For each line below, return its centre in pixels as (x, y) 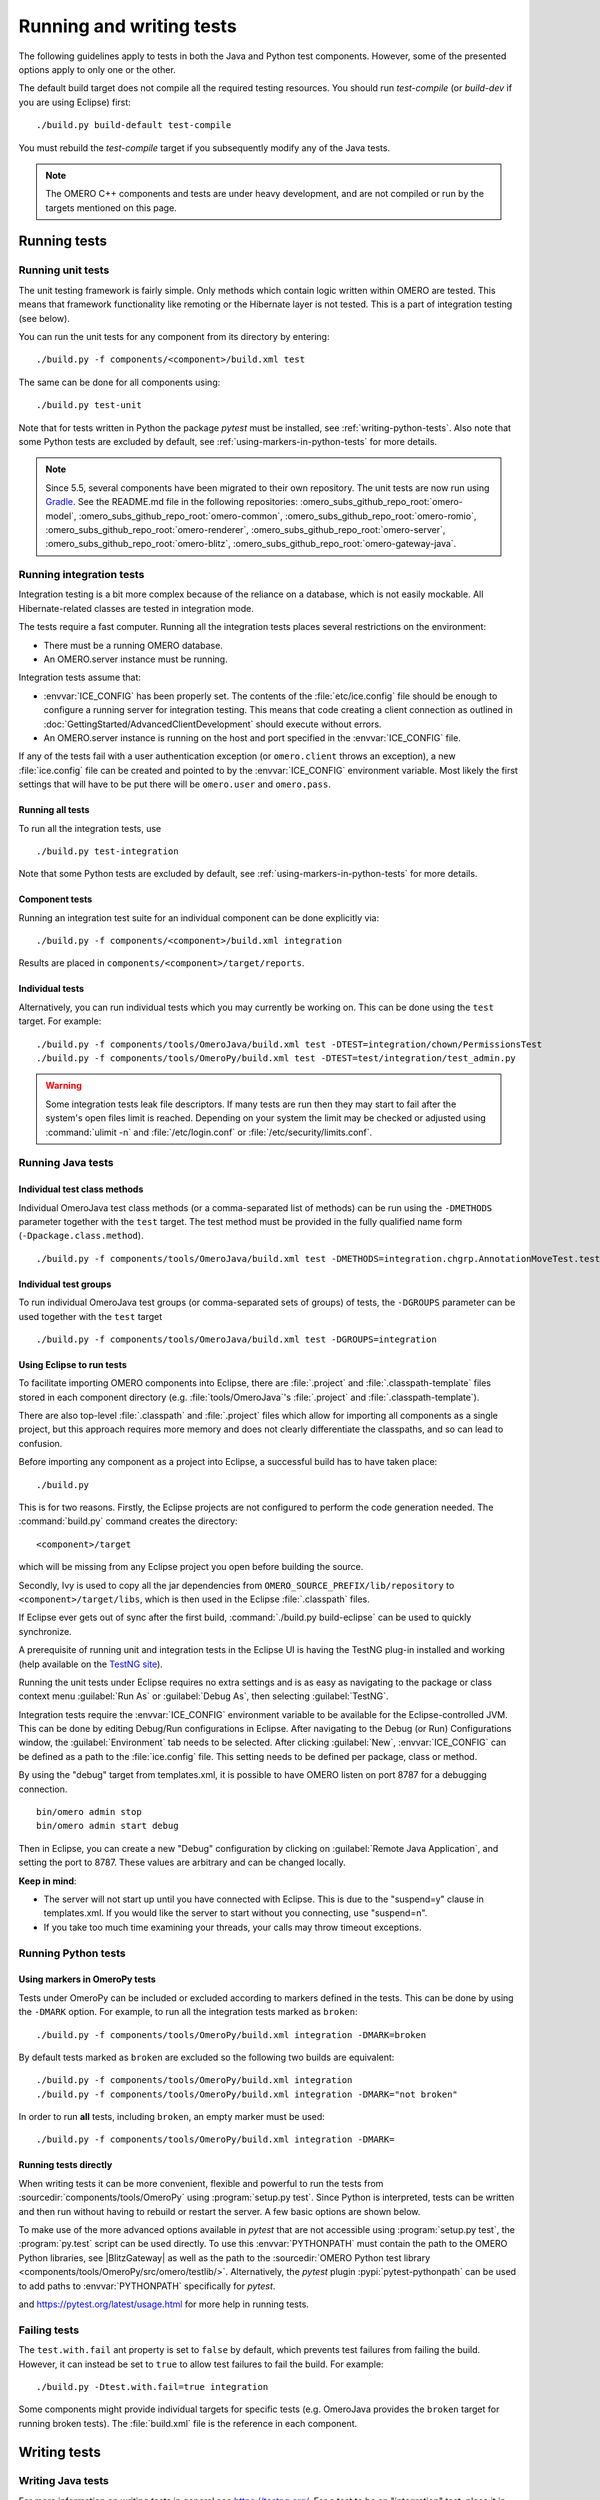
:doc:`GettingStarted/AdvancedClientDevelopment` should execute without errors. (212, 724)
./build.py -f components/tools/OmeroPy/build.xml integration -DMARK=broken (231, 2034)
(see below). (44, 318)
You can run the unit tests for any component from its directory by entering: (174, 336)
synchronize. (45, 1631)
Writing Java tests (63, 2481)
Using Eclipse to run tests (72, 1364)
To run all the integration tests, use (90, 828)
